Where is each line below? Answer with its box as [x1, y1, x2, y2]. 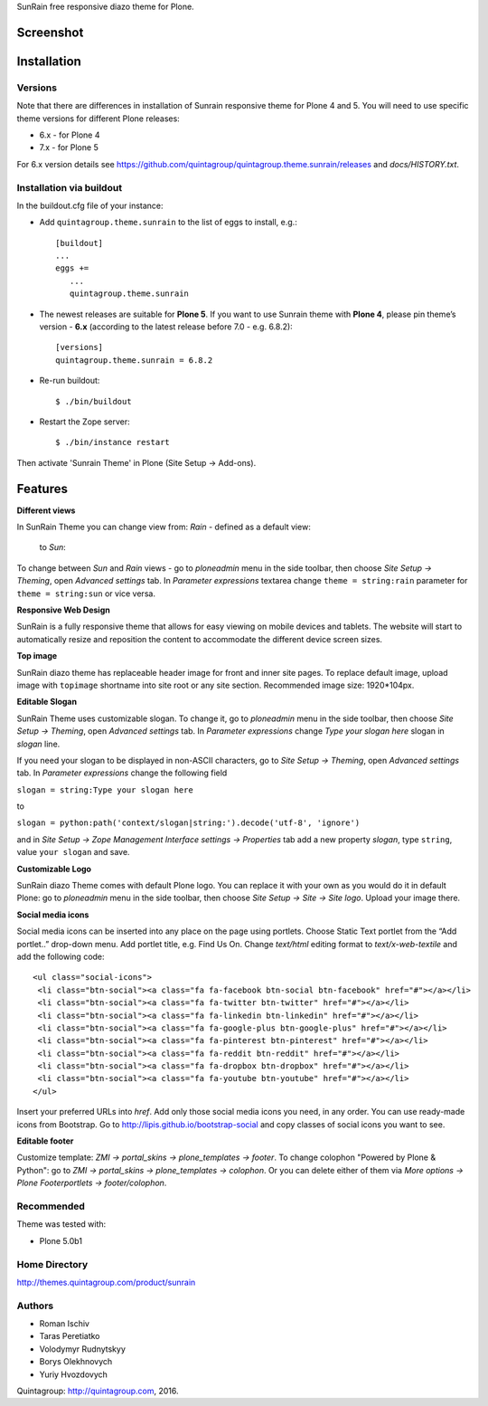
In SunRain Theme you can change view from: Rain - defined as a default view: [16, 521, 311, 533]
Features [16, 480, 68, 497]
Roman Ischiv [39, 1318, 90, 1329]
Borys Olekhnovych [39, 1356, 113, 1367]
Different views [16, 505, 76, 516]
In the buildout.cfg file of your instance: [16, 200, 164, 211]
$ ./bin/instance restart [55, 437, 171, 448]
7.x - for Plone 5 [39, 142, 99, 153]
